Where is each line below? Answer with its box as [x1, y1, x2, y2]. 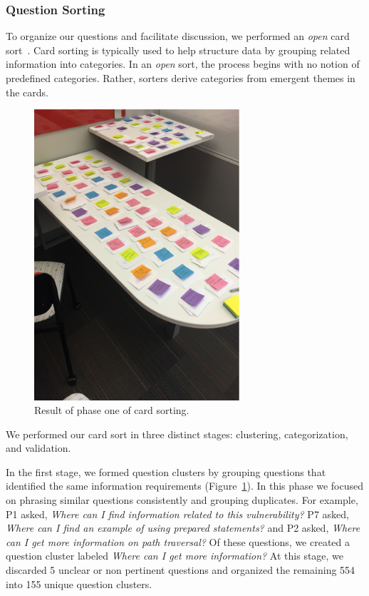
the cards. [6, 84, 49, 99]
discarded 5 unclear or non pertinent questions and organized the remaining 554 [6, 562, 355, 577]
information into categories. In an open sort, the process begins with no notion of [6, 56, 360, 71]
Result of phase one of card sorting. [34, 403, 189, 418]
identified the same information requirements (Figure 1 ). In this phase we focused [6, 478, 364, 493]
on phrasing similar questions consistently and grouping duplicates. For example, [6, 493, 358, 507]
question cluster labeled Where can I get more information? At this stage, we [6, 548, 344, 563]
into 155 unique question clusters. [6, 576, 152, 591]
